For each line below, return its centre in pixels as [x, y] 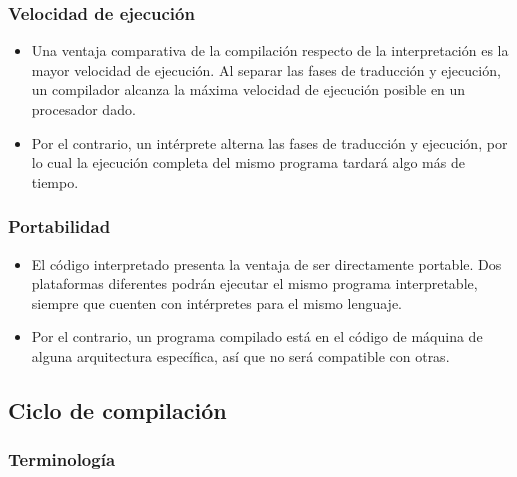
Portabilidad [59, 226]
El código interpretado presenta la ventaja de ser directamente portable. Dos [266, 263]
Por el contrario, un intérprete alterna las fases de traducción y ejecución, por [269, 142]
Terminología [62, 459]
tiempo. [55, 181]
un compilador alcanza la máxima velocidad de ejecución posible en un [248, 89]
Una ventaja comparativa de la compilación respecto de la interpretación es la [270, 50]
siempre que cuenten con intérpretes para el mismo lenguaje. [216, 302]
